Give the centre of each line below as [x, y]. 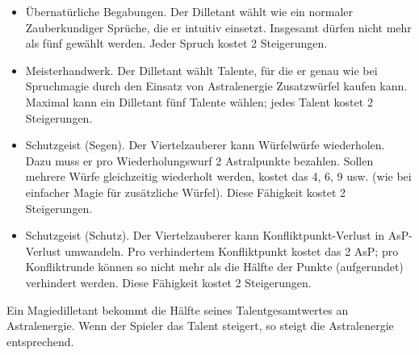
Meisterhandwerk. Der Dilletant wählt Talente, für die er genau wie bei [201, 70]
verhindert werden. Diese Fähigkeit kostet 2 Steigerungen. [168, 282]
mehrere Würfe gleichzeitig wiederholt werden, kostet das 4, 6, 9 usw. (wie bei [218, 176]
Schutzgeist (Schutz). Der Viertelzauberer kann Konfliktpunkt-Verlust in [205, 235]
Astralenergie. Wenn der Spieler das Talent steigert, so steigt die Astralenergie [200, 326]
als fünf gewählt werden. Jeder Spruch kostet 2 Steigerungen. [176, 43]
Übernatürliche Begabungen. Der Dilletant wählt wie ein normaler [189, 11]
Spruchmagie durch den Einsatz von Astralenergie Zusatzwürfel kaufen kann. [216, 86]
